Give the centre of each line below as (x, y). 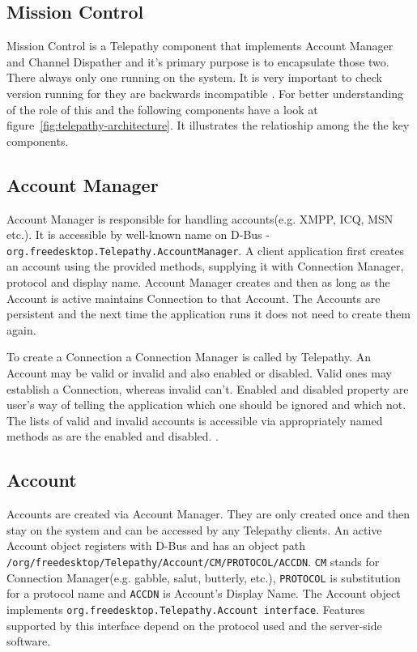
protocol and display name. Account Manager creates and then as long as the (198, 282)
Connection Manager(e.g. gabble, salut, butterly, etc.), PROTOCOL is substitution (204, 577)
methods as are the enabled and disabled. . (113, 436)
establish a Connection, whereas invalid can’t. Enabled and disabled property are (208, 388)
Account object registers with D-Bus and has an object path (156, 545)
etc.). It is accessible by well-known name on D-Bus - (138, 234)
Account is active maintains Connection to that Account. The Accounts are (194, 298)
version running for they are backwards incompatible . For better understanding (205, 93)
